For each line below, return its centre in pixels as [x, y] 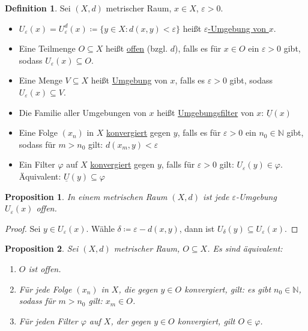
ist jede [216, 196]
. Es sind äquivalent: [245, 248]
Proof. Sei [23, 228]
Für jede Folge [45, 289]
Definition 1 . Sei [38, 8]
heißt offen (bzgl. [137, 48]
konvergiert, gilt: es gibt [228, 289]
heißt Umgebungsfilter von [205, 112]
